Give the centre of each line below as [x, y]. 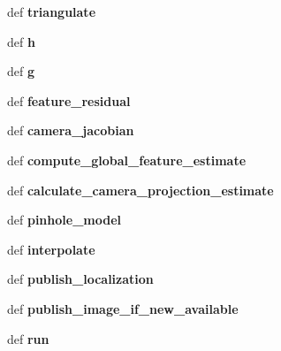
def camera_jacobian [71, 130]
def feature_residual [69, 100]
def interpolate [51, 249]
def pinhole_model [65, 220]
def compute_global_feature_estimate [127, 160]
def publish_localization [80, 279]
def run [28, 338]
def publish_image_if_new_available [123, 308]
